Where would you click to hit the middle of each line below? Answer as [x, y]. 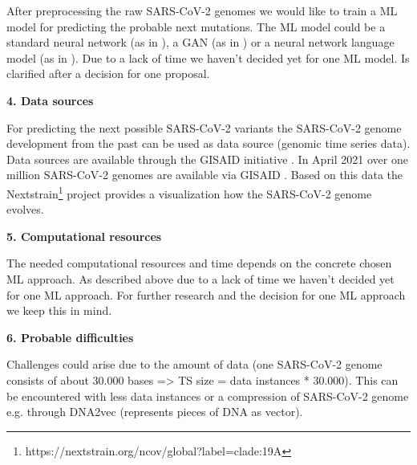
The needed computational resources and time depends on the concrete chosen [199, 263]
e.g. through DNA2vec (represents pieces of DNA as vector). [155, 412]
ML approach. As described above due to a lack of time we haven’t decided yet [200, 278]
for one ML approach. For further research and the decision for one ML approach [206, 294]
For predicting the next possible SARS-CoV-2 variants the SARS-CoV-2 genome [204, 127]
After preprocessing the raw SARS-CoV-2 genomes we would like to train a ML [202, 10]
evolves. [25, 209]
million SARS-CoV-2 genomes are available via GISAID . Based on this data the [205, 175]
